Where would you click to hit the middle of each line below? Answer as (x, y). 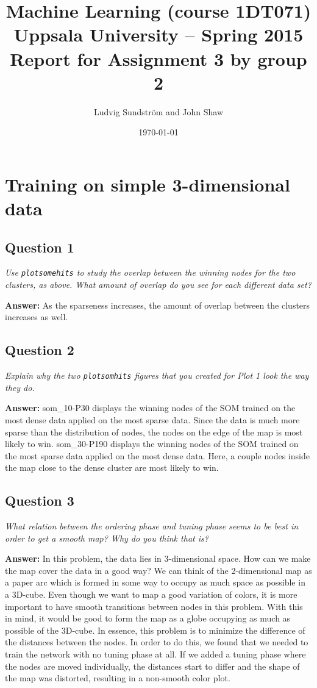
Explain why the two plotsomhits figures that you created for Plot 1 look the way (157, 375)
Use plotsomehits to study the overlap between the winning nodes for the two (150, 272)
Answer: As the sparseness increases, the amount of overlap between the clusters (158, 305)
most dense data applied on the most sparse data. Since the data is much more (152, 419)
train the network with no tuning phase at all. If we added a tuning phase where (155, 654)
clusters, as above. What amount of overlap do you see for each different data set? (158, 285)
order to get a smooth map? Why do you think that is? (107, 538)
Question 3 (40, 500)
